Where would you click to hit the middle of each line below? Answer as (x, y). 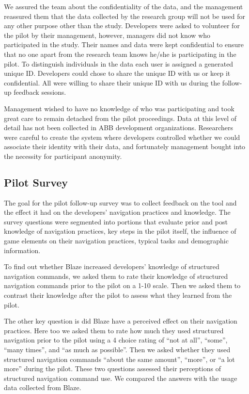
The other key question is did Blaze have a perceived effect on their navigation (121, 321)
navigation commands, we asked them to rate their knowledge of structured (116, 276)
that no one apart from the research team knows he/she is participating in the (120, 54)
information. (22, 250)
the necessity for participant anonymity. (63, 156)
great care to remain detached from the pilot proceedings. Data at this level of (120, 118)
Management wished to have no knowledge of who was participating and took (119, 108)
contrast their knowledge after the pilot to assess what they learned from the (118, 295)
